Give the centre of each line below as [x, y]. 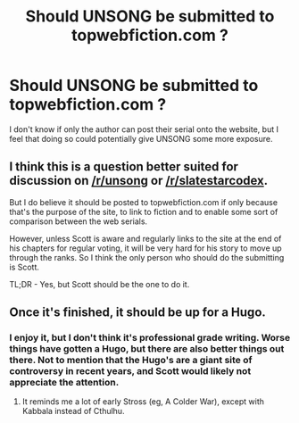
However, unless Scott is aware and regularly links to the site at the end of [145, 238]
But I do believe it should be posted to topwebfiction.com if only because [144, 202]
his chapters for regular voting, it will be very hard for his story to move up [146, 248]
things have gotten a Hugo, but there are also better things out [147, 349]
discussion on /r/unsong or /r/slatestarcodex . [139, 181]
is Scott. [25, 267]
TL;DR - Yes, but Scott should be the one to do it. [100, 284]
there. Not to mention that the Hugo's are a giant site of [131, 361]
